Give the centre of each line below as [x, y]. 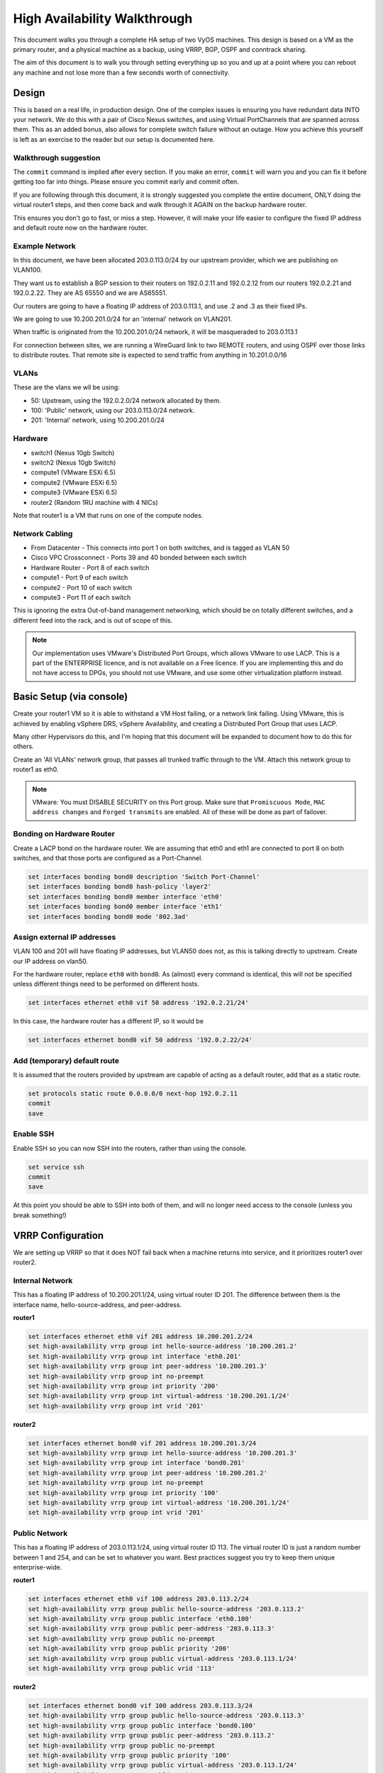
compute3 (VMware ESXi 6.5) [74, 492]
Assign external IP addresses [65, 937]
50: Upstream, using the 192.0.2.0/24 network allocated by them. [126, 400]
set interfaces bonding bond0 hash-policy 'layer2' [120, 887]
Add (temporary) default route [66, 1060]
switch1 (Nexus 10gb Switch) [73, 452]
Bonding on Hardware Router [64, 834]
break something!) [40, 1215]
